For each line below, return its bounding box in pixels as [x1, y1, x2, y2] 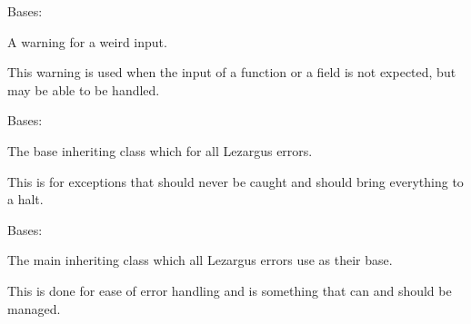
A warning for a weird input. [7, 32, 167, 51]
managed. [7, 299, 61, 318]
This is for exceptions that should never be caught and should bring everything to [7, 172, 464, 191]
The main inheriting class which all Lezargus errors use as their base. [7, 250, 393, 270]
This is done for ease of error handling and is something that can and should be [7, 280, 452, 299]
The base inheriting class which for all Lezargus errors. [7, 141, 313, 160]
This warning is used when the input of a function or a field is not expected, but [7, 63, 456, 82]
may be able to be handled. [7, 80, 160, 99]
